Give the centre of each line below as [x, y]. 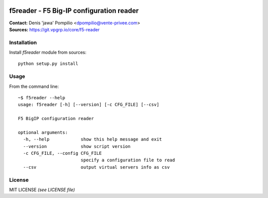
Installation [23, 42]
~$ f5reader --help [42, 98]
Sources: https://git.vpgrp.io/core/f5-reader [54, 29]
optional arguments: [43, 132]
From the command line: [34, 86]
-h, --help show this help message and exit [93, 139]
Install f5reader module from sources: [48, 53]
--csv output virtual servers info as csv [96, 167]
